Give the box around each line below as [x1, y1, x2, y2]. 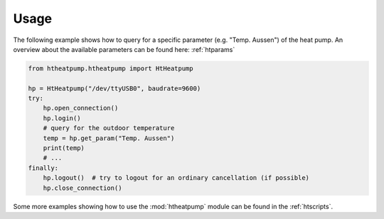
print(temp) [43, 144, 85, 152]
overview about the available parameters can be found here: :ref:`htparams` [13, 45, 235, 53]
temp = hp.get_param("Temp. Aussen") [43, 134, 175, 142]
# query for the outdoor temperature [43, 124, 175, 132]
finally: [28, 164, 59, 172]
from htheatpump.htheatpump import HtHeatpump [28, 64, 193, 73]
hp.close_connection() [43, 183, 122, 192]
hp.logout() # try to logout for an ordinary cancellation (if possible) [43, 174, 309, 182]
